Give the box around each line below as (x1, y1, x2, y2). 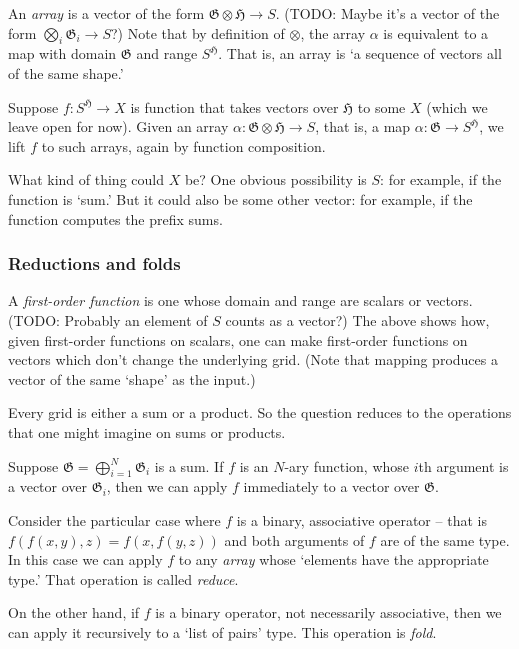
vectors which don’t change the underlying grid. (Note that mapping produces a (8, 349, 498, 370)
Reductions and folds (8, 251, 181, 276)
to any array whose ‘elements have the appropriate (178, 549, 489, 570)
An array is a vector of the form (8, 3, 205, 23)
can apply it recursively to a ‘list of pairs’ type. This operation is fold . (8, 621, 437, 642)
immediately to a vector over (243, 476, 420, 497)
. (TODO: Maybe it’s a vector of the (275, 3, 500, 23)
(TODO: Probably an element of (8, 309, 208, 330)
